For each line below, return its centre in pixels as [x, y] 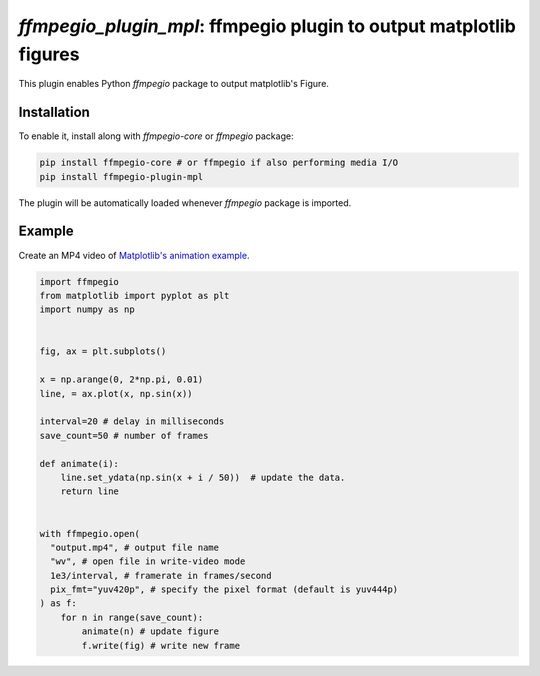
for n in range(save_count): [132, 617]
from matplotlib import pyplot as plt [134, 295]
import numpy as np [87, 309]
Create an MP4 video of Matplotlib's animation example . [134, 255]
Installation [54, 112]
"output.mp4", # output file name [135, 547]
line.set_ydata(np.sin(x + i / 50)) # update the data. [203, 477]
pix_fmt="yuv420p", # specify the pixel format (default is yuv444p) [224, 589]
